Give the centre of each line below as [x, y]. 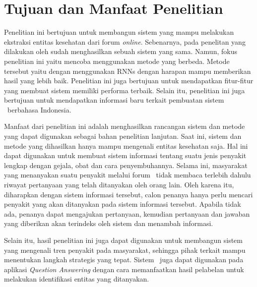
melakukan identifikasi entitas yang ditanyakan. [77, 279]
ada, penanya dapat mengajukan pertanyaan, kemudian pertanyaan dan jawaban [127, 213]
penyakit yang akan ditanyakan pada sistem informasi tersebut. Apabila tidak [123, 204]
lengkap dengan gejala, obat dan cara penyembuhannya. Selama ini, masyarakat [126, 165]
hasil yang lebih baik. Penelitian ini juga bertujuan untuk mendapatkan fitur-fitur [129, 81]
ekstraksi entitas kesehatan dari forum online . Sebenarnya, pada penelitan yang [125, 41]
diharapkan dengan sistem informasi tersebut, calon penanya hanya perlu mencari [128, 194]
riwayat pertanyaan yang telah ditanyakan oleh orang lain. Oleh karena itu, [119, 185]
